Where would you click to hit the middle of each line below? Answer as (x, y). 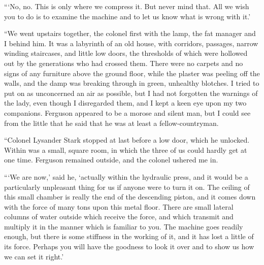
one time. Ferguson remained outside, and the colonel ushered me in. (111, 160)
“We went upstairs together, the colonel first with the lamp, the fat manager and (130, 33)
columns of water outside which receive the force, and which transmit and (119, 217)
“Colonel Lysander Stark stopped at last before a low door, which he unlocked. (127, 140)
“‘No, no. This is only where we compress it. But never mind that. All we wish (127, 6)
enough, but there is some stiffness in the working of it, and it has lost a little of (129, 236)
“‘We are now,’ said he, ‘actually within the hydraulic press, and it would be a (126, 176)
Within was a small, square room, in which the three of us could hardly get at (126, 150)
